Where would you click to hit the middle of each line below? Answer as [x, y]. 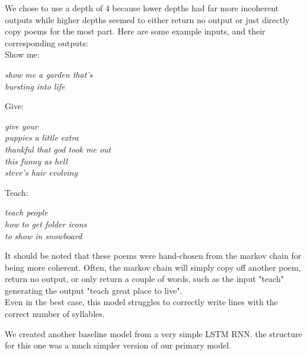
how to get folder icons [46, 224]
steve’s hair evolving [41, 172]
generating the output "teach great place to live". [94, 290]
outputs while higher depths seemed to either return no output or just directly [147, 19]
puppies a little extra [42, 137]
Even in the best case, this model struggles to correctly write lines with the [141, 302]
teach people [26, 212]
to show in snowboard [44, 235]
